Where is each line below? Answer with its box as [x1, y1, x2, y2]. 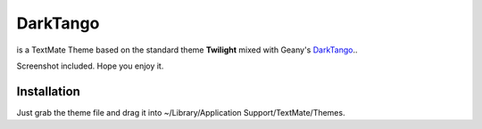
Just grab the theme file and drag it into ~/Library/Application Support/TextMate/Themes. [16, 107, 345, 117]
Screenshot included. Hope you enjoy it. [16, 60, 164, 71]
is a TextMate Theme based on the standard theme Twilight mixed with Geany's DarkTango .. [16, 44, 358, 55]
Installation [16, 84, 80, 99]
